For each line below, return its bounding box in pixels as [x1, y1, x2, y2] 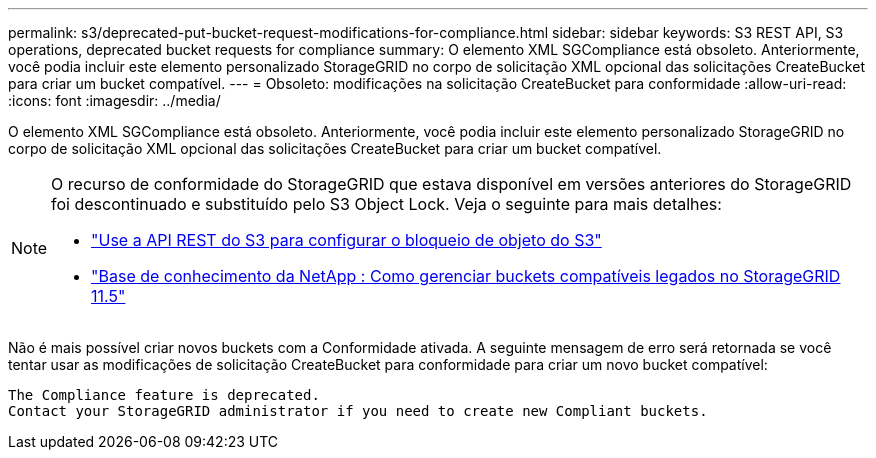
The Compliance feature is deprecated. [8, 387, 320, 403]
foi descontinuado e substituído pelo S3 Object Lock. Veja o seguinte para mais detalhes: [51, 194, 722, 214]
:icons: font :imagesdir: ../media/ [8, 92, 221, 109]
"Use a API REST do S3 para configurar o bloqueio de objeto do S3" [91, 230, 602, 250]
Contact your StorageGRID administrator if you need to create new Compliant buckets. [8, 403, 708, 419]
